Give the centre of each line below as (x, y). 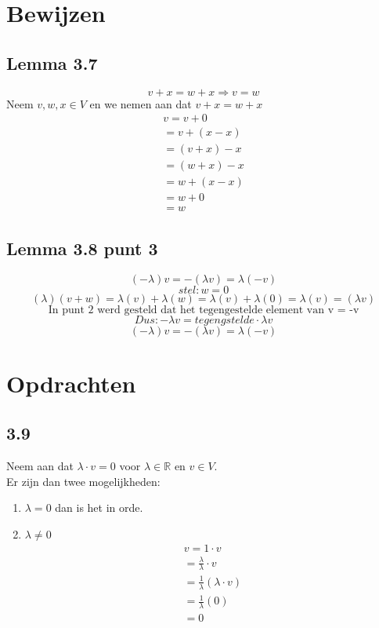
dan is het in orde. (99, 508)
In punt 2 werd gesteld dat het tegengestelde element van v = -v (204, 310)
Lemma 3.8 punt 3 (82, 248)
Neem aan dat (40, 466)
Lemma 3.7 (52, 62)
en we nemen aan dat (141, 103)
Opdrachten (71, 383)
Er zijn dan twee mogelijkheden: (83, 481)
